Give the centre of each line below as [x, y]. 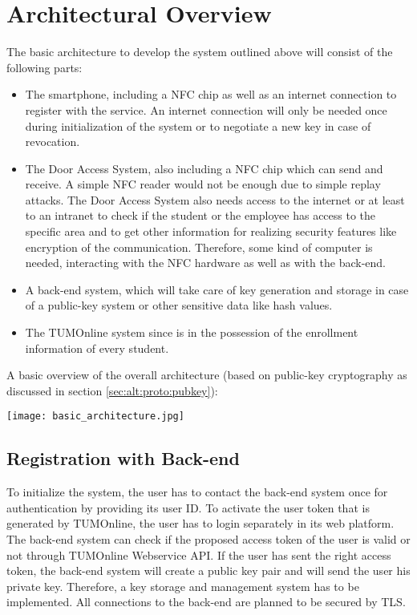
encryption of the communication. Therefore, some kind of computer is [199, 247]
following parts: [45, 67]
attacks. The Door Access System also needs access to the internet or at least [215, 199]
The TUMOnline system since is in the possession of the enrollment [192, 332]
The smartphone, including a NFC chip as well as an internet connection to [211, 94]
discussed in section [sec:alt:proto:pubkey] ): [112, 390]
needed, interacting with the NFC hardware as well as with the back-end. [206, 263]
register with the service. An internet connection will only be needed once [206, 109]
